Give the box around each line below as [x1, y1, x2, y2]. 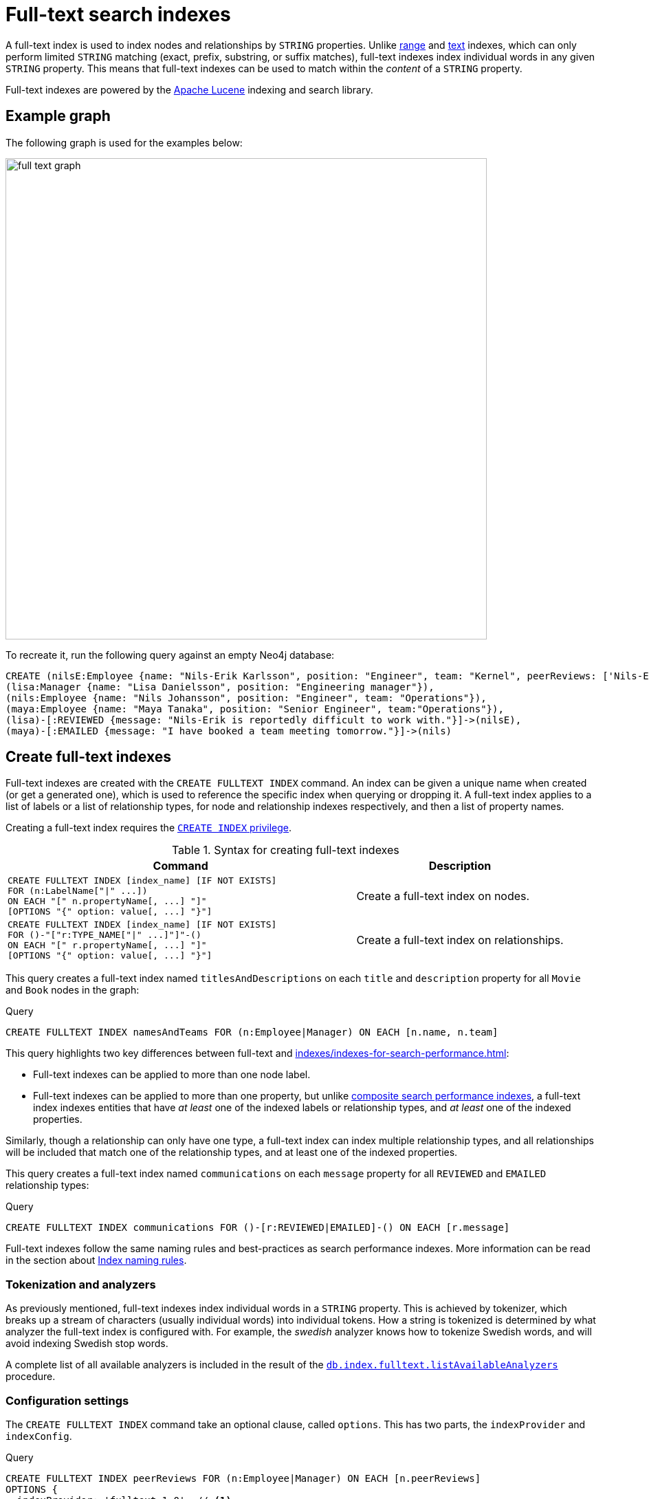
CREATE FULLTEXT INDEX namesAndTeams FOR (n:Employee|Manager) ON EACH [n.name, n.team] [5, 1027, 498, 1038]
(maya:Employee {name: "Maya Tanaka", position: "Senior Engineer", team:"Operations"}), [5, 703, 504, 714]
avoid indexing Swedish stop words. [5, 1337, 168, 1350]
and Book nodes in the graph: [5, 984, 140, 996]
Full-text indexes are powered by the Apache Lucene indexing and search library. [5, 83, 373, 96]
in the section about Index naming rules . [5, 1254, 187, 1267]
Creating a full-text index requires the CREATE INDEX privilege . [5, 822, 292, 834]
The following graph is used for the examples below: [5, 136, 243, 149]
